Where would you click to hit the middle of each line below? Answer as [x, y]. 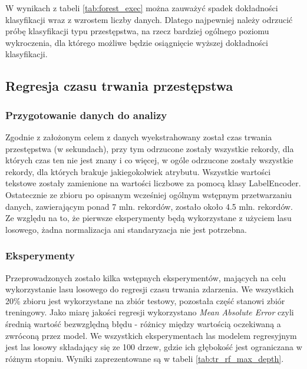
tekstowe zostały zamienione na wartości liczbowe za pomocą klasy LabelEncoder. [153, 183]
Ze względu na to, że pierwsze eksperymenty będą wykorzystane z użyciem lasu [148, 218]
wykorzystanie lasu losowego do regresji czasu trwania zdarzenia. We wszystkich [150, 289]
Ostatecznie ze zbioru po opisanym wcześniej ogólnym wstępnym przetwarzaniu [149, 194]
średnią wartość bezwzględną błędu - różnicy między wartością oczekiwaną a [143, 323]
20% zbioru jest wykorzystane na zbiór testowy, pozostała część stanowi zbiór [145, 300]
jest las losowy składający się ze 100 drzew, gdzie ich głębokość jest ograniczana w [154, 347]
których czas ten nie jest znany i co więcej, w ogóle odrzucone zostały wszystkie [149, 160]
